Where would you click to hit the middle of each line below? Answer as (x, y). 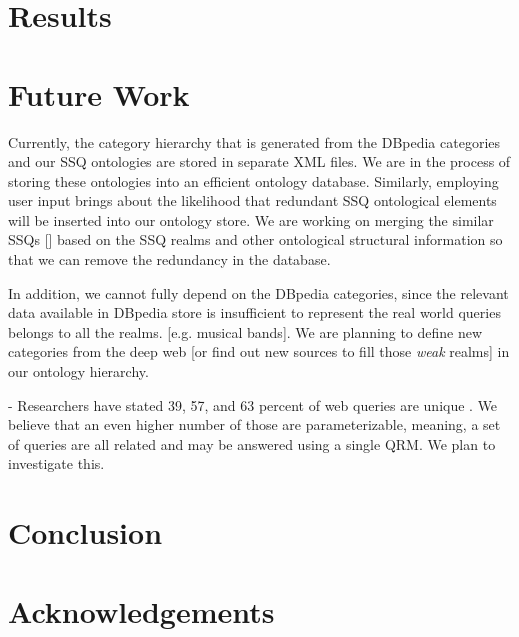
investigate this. (56, 463)
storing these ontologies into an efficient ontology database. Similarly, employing (253, 180)
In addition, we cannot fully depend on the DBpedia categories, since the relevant (258, 292)
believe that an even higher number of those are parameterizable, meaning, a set (254, 424)
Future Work (99, 93)
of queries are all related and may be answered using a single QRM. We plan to (252, 443)
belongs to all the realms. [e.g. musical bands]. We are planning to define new (245, 331)
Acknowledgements (141, 610)
